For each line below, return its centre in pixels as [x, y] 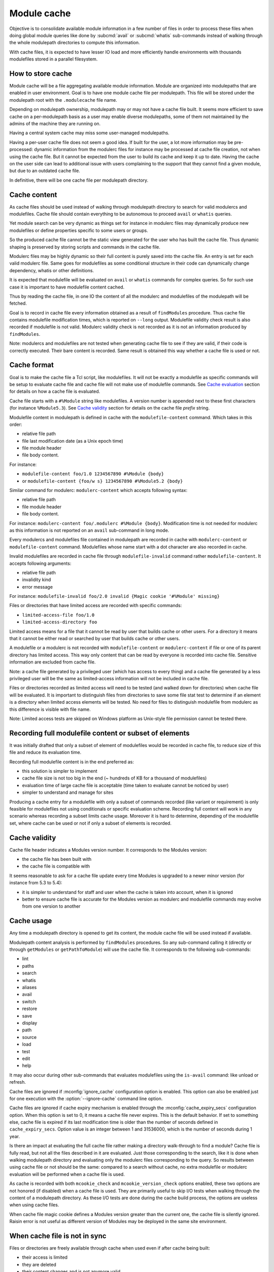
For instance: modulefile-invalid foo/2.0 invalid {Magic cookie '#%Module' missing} [115, 596]
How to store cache [41, 74]
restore [30, 1009]
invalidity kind [37, 580]
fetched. [18, 303]
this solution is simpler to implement [60, 771]
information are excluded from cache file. [53, 662]
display [30, 1023]
